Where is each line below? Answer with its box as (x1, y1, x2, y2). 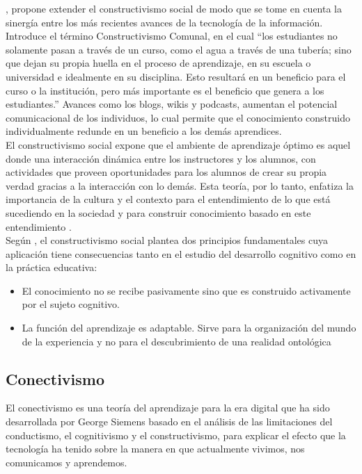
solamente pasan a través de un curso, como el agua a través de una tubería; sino (6, 42, 352, 56)
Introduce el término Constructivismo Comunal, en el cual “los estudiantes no (6, 28, 338, 43)
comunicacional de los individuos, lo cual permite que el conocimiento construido (6, 110, 350, 124)
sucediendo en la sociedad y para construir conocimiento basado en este (6, 205, 311, 220)
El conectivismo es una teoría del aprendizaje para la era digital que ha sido (6, 400, 330, 415)
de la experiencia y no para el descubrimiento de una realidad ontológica (22, 334, 331, 348)
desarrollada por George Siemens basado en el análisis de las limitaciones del (6, 414, 333, 429)
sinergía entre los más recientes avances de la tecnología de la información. (6, 15, 323, 29)
